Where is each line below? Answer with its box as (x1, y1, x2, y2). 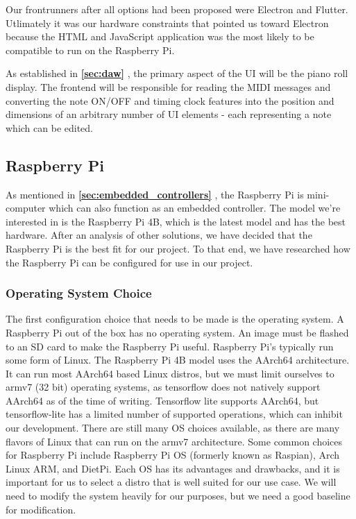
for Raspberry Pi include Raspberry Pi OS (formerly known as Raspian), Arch (6, 448, 340, 462)
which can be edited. (6, 120, 93, 135)
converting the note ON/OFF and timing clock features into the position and (6, 93, 334, 108)
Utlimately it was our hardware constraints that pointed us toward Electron (6, 15, 329, 30)
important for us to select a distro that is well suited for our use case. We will (6, 475, 337, 489)
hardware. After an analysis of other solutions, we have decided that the (6, 228, 312, 242)
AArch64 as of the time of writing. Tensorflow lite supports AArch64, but (6, 393, 319, 407)
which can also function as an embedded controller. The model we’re (49, 201, 341, 215)
